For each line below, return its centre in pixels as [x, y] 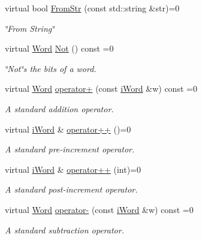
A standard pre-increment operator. [70, 149]
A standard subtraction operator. [64, 229]
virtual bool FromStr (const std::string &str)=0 [92, 8]
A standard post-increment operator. [71, 189]
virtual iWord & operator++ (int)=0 [73, 169]
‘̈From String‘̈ [30, 28]
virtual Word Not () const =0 [59, 48]
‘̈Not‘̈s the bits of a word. [51, 68]
